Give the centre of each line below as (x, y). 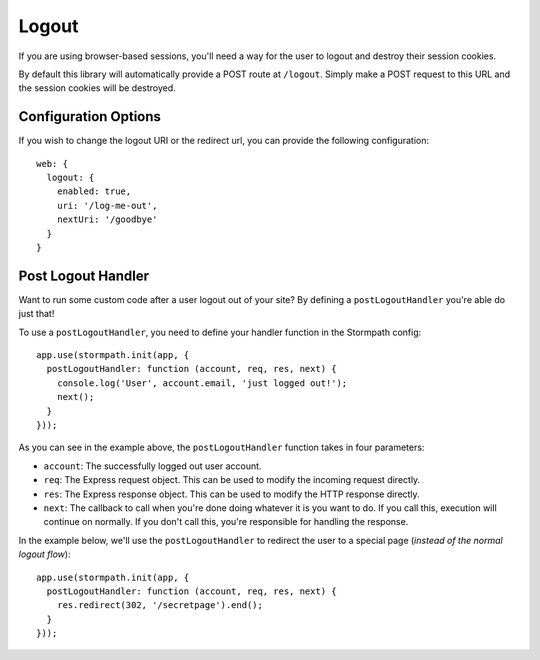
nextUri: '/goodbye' (107, 219)
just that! (36, 314)
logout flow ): (44, 554)
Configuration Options (90, 116)
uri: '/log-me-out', (107, 205)
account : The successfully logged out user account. (152, 466)
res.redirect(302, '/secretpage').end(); (160, 605)
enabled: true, (94, 191)
